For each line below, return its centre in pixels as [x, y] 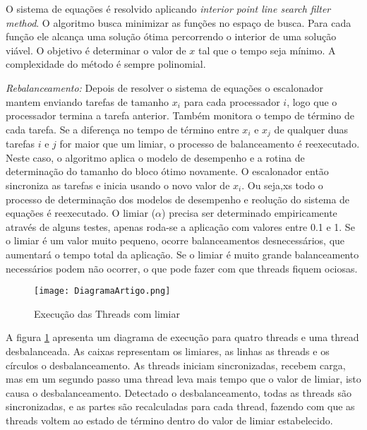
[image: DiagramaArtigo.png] [102, 291]
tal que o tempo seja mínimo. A [267, 50]
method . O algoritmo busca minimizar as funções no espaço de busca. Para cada [179, 22]
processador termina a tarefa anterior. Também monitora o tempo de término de [180, 115]
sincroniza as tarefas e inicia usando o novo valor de [118, 185]
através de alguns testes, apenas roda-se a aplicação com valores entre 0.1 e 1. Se [180, 226]
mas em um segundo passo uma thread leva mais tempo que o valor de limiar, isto [183, 379]
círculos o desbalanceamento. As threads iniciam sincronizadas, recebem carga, [176, 365]
